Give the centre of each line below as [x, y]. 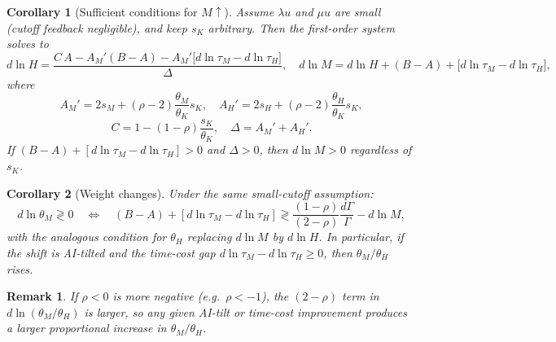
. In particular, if [361, 237]
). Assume [249, 11]
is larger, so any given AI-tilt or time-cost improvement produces [245, 311]
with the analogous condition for [87, 237]
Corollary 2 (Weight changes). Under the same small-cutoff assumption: [190, 193]
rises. [20, 268]
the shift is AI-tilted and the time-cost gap [111, 252]
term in [361, 296]
